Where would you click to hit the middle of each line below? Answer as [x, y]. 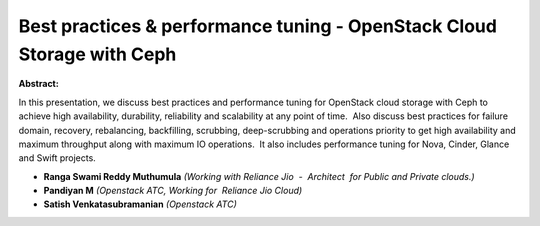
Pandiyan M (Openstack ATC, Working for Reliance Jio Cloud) [173, 191]
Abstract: [38, 84]
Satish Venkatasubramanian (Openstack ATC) [140, 204]
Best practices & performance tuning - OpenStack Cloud [257, 26]
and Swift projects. [57, 158]
